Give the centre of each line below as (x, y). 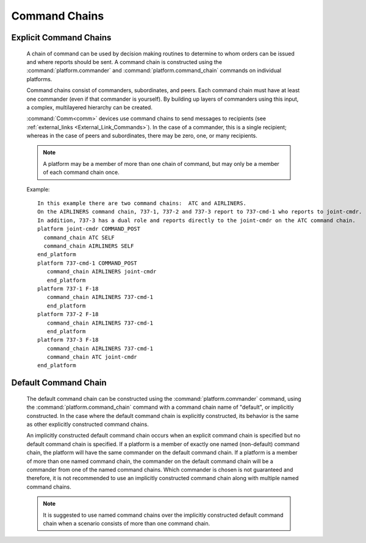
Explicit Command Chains (61, 38)
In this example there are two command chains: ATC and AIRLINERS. (142, 203)
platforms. (39, 79)
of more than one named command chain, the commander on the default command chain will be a (150, 461)
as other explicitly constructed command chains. (88, 425)
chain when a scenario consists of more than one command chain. (127, 523)
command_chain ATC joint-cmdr (92, 357)
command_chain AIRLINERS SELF (89, 246)
